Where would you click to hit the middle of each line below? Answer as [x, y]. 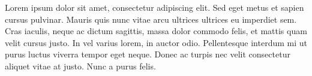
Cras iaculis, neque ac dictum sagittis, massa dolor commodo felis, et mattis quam [156, 31]
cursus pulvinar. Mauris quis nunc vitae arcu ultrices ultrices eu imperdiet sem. [151, 19]
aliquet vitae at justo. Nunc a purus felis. [80, 66]
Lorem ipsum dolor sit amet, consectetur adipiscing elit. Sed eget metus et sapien [154, 7]
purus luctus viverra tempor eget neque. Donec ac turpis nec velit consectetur [148, 54]
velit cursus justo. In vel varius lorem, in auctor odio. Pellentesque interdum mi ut [156, 42]
